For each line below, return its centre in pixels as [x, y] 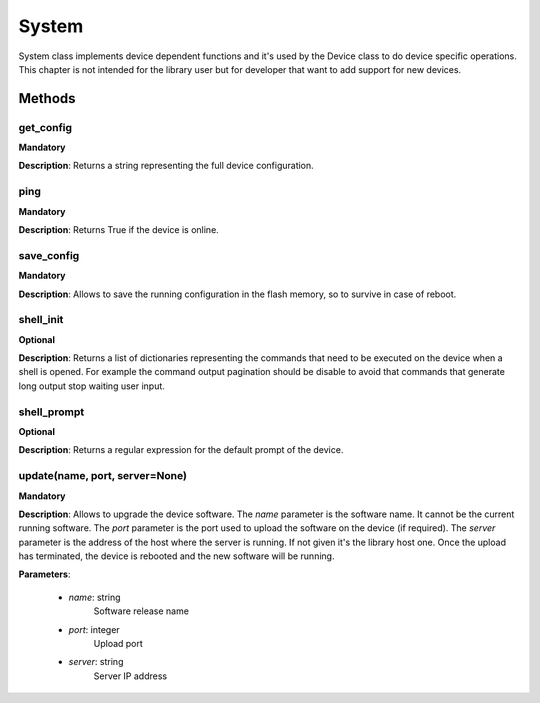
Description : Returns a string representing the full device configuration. [166, 166]
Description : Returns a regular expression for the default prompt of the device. [181, 450]
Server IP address [130, 676]
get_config [45, 127]
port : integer [94, 629]
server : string [96, 662]
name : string [94, 597]
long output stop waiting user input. [91, 386]
